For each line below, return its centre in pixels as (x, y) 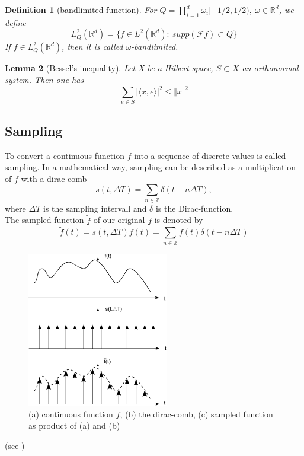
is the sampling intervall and (95, 208)
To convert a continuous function (65, 155)
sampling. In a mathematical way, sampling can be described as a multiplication (151, 167)
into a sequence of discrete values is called (210, 155)
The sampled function (44, 220)
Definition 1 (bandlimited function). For (81, 9)
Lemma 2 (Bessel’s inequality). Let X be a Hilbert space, (109, 68)
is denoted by (179, 220)
